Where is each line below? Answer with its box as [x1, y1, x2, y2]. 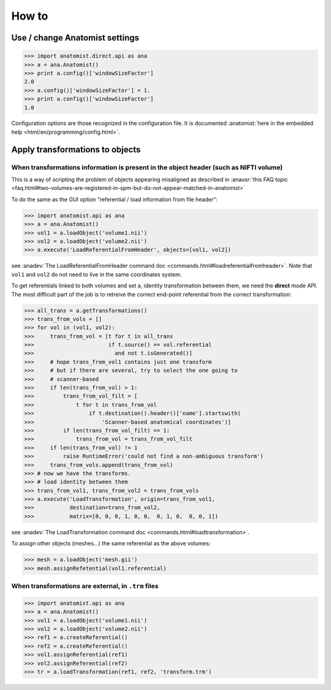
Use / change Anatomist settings [11, 32, 139, 43]
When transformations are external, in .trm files [11, 582, 159, 590]
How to [11, 9, 48, 23]
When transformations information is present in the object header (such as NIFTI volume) [11, 163, 283, 172]
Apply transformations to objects [11, 144, 141, 154]
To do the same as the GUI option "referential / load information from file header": [11, 195, 218, 203]
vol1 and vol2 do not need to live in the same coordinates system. [11, 270, 182, 278]
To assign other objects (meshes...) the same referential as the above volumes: [11, 540, 211, 547]
